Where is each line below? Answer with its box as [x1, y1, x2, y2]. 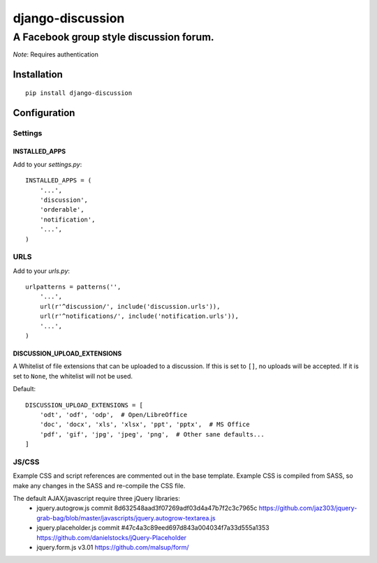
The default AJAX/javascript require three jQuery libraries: [13, 495, 181, 503]
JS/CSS [13, 457, 40, 467]
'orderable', [39, 206, 84, 214]
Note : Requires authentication [13, 50, 99, 59]
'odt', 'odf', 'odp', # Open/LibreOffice [39, 411, 188, 418]
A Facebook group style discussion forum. [13, 31, 214, 43]
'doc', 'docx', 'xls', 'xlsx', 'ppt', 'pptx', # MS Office [39, 421, 251, 429]
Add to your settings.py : [13, 160, 82, 168]
